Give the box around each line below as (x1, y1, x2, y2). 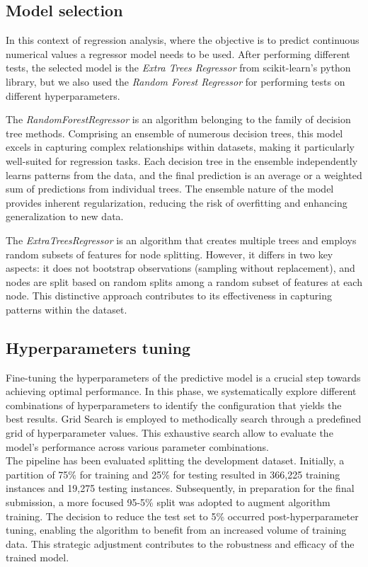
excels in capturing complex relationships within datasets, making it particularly (6, 139, 355, 154)
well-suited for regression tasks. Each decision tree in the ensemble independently (6, 153, 358, 168)
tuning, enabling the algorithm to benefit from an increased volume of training (6, 522, 347, 537)
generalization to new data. (6, 209, 124, 224)
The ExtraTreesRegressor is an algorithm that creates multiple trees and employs (6, 232, 357, 247)
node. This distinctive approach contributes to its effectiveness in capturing (6, 288, 333, 303)
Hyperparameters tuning (6, 336, 191, 358)
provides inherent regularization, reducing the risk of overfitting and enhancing (6, 195, 347, 210)
